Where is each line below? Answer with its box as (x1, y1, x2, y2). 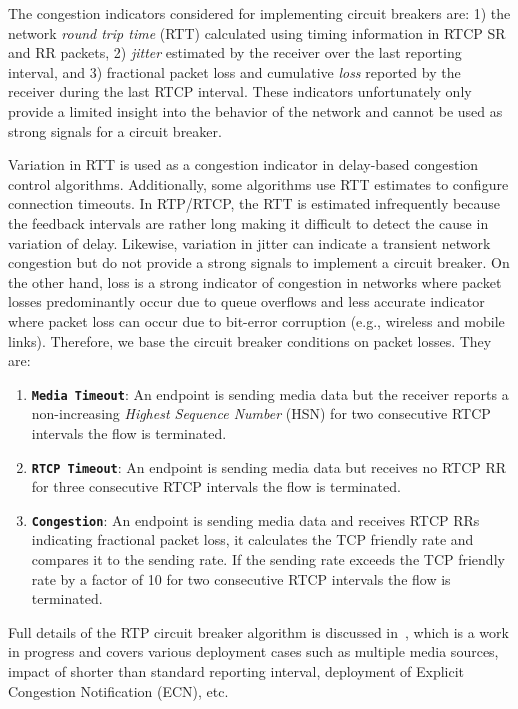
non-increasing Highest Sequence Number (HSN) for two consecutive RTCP (31, 403, 491, 424)
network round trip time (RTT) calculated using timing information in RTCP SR (8, 22, 506, 43)
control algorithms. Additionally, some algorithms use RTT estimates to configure (8, 173, 509, 194)
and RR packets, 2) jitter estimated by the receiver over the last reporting (8, 42, 462, 63)
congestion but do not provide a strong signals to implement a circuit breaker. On (8, 252, 510, 273)
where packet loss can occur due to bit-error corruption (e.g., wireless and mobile (8, 310, 505, 331)
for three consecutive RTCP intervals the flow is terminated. (31, 476, 401, 497)
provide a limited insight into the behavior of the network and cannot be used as (8, 100, 503, 121)
